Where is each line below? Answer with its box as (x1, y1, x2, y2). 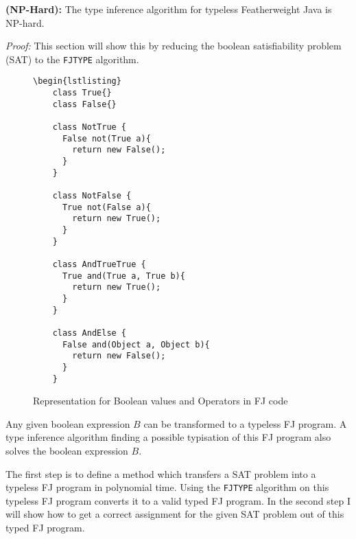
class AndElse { (52, 328, 127, 338)
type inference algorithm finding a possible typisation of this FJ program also (5, 430, 331, 444)
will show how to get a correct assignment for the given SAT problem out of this (5, 507, 344, 521)
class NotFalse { (52, 191, 132, 200)
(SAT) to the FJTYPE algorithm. (5, 51, 139, 66)
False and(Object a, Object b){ (62, 339, 210, 349)
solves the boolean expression (5, 443, 128, 457)
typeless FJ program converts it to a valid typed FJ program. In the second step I (5, 493, 351, 507)
